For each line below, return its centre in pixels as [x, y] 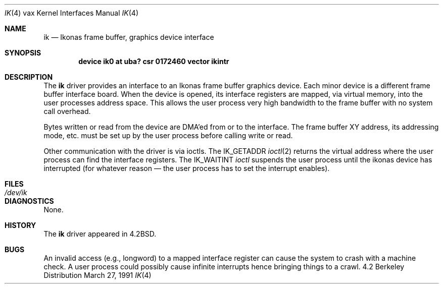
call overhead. [67, 111]
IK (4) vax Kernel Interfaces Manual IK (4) [71, 13]
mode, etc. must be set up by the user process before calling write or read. [168, 135]
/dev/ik [16, 192]
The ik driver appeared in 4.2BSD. [100, 234]
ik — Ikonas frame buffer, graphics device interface [129, 37]
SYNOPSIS [23, 53]
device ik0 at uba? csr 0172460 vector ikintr [154, 61]
